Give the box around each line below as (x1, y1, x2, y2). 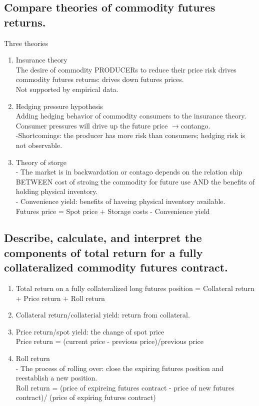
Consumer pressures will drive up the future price (15, 120, 168, 130)
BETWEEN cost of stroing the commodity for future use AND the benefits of (15, 176, 255, 186)
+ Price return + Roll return (15, 292, 105, 303)
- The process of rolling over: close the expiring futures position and (15, 362, 223, 373)
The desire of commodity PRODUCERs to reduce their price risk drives (15, 64, 236, 74)
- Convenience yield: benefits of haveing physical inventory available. (15, 195, 225, 206)
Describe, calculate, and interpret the (4, 230, 202, 245)
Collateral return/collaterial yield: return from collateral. (15, 309, 190, 320)
